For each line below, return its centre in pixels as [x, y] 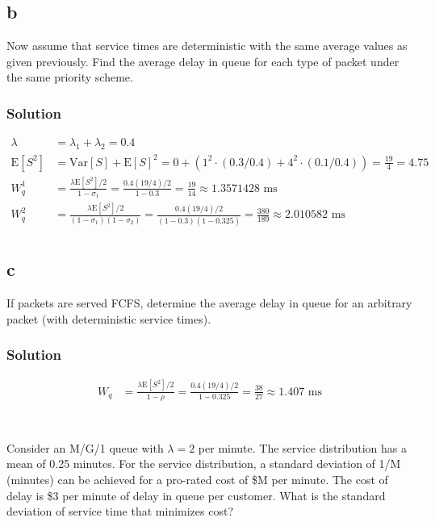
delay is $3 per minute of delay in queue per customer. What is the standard [196, 495]
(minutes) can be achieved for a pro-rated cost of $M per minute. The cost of [197, 480]
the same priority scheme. [70, 77]
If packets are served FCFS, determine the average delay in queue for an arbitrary [209, 303]
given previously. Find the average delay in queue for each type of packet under [203, 61]
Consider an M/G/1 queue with [85, 447]
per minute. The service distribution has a [303, 447]
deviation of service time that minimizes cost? [120, 511]
